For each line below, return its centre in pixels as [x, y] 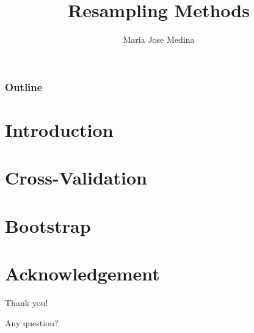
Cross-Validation [76, 177]
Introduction [59, 129]
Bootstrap [48, 225]
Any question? [32, 323]
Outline [24, 86]
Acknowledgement [82, 273]
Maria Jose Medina [159, 39]
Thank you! [27, 302]
